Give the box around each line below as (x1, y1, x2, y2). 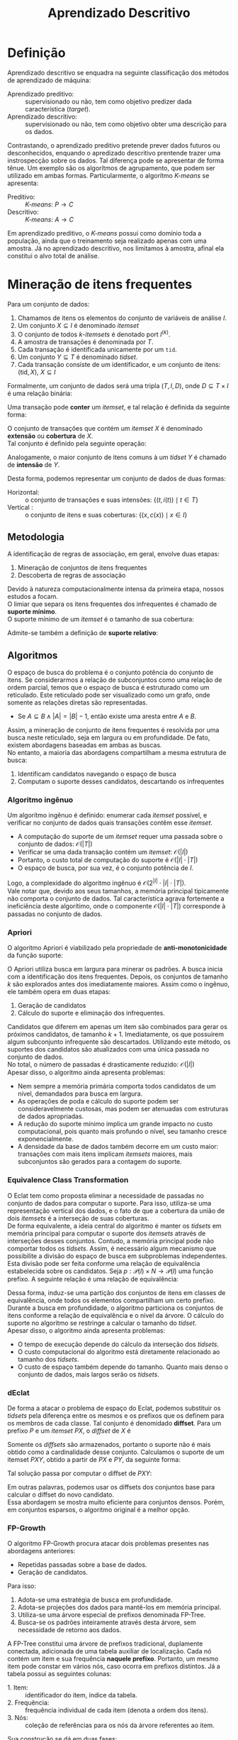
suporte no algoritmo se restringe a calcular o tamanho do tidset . (7, 1318, 197, 1327)
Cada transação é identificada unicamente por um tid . (17, 345, 177, 353)
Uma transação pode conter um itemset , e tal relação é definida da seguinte (7, 402, 230, 411)
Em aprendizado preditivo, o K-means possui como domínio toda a (7, 228, 202, 237)
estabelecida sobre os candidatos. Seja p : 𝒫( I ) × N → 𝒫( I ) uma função (7, 1267, 214, 1275)
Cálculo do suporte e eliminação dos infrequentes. (17, 1009, 165, 1018)
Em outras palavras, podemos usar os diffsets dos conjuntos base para (7, 1483, 215, 1491)
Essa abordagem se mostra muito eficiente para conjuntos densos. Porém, (7, 1498, 225, 1506)
